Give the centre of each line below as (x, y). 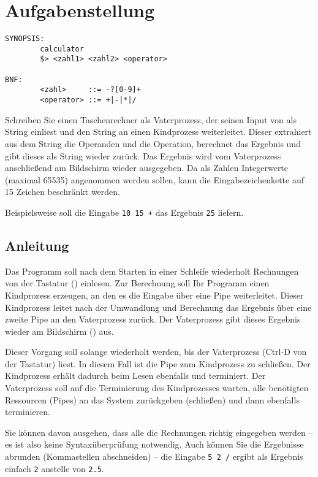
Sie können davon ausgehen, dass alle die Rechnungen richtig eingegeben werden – (159, 432)
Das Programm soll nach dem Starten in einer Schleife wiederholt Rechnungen (152, 271)
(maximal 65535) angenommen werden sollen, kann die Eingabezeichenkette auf (154, 179)
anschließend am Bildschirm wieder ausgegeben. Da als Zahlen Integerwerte (147, 168)
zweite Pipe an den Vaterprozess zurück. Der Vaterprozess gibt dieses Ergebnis (153, 319)
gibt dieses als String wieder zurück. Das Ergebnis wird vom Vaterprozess (143, 155)
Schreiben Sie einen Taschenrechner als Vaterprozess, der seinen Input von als (151, 119)
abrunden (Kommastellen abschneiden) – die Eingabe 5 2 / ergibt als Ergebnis (154, 456)
